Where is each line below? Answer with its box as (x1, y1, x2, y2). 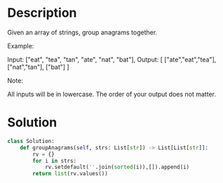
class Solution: (7, 137, 55, 144)
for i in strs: (32, 157, 77, 164)
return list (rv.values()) (32, 170, 109, 177)
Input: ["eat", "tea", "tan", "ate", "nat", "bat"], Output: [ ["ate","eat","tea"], (7, 55, 217, 64)
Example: (7, 41, 34, 50)
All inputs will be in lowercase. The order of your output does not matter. (7, 90, 216, 98)
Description (7, 5, 77, 21)
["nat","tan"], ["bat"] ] (7, 62, 69, 71)
